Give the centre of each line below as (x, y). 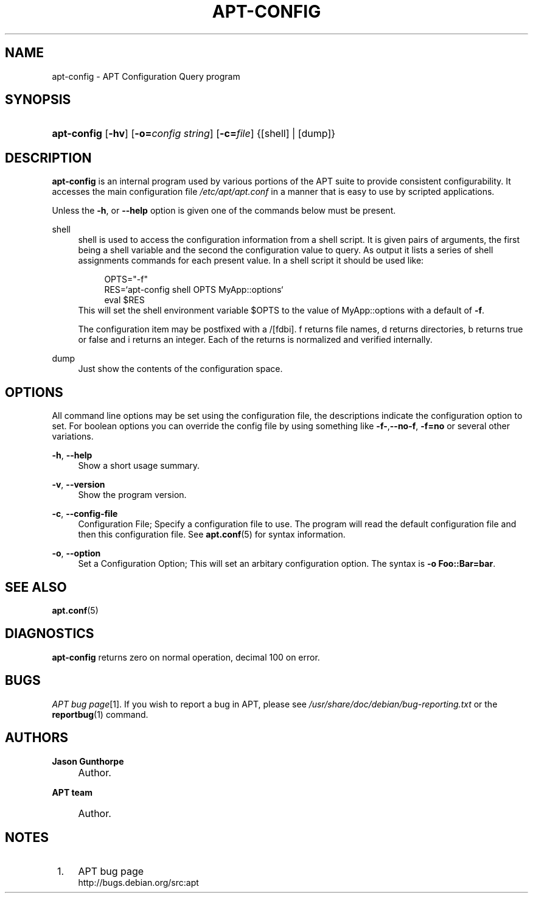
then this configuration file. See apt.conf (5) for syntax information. (212, 535)
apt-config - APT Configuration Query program (146, 76)
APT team (72, 792)
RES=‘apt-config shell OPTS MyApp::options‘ (194, 290)
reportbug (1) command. (100, 714)
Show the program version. (132, 495)
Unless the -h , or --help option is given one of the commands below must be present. (224, 211)
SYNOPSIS (38, 100)
